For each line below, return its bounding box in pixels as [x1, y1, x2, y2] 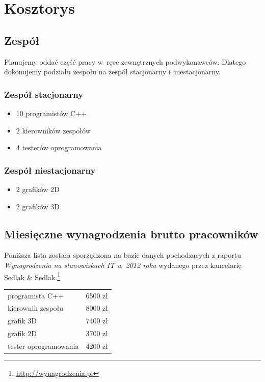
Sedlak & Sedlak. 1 [4, 270, 61, 282]
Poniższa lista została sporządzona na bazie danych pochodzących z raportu [4, 250, 241, 260]
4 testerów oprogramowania [16, 142, 102, 153]
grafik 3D [8, 315, 37, 326]
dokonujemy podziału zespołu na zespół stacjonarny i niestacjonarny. [4, 66, 221, 77]
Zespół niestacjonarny [4, 163, 96, 176]
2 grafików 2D [16, 183, 60, 194]
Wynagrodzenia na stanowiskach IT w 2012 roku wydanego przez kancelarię [4, 259, 242, 270]
